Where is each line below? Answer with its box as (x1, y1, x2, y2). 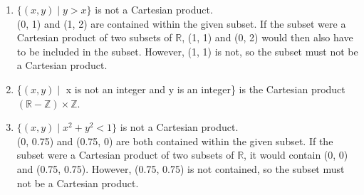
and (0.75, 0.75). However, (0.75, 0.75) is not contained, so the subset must (16, 161, 345, 176)
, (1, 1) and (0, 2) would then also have (182, 30, 353, 45)
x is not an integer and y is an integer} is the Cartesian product (66, 81, 345, 96)
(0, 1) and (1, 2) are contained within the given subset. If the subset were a (16, 16, 346, 31)
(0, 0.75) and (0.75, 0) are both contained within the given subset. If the (16, 133, 333, 148)
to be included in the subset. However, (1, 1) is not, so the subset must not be (16, 43, 358, 58)
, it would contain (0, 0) (244, 147, 348, 162)
